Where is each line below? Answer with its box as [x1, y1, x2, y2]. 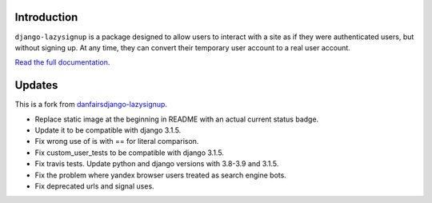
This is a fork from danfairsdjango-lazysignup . [14, 100, 168, 109]
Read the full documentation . [14, 58, 110, 67]
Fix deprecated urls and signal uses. [34, 181, 155, 191]
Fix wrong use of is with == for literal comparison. [34, 137, 199, 146]
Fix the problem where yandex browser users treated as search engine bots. [34, 170, 287, 180]
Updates [14, 78, 58, 92]
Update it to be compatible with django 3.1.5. [34, 125, 182, 135]
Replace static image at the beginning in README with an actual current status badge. [34, 114, 319, 124]
